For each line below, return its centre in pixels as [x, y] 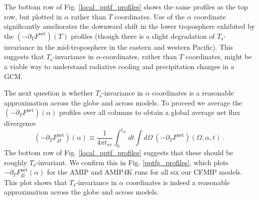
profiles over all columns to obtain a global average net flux [149, 112]
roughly [16, 162]
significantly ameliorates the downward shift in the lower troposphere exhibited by [129, 26]
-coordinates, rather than [139, 56]
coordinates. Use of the [150, 16]
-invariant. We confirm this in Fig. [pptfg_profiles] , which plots [132, 162]
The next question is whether [49, 93]
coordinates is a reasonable [193, 93]
